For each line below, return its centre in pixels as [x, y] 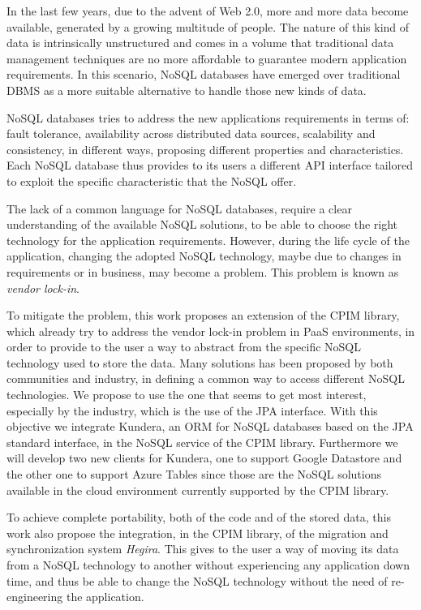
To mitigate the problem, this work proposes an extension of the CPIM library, [203, 315]
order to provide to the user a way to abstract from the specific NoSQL [184, 347]
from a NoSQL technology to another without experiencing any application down [208, 565]
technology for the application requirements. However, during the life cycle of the [208, 240]
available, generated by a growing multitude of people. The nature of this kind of [208, 26]
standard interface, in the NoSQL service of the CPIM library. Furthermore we [202, 442]
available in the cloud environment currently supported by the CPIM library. [198, 490]
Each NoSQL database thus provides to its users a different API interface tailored [210, 165]
